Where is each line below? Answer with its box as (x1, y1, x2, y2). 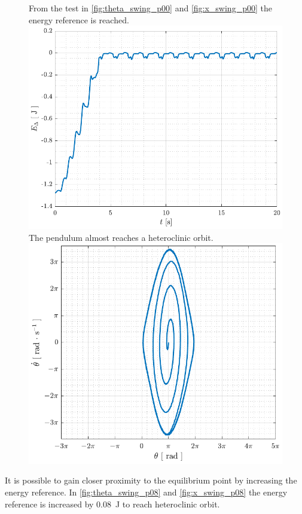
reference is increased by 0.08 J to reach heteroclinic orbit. (5, 497, 220, 510)
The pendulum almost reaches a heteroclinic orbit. (29, 231, 213, 243)
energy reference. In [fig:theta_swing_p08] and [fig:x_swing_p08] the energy (5, 485, 288, 498)
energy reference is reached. (29, 13, 129, 26)
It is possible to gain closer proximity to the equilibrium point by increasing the (5, 474, 297, 487)
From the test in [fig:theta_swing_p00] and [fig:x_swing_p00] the (29, 2, 272, 14)
